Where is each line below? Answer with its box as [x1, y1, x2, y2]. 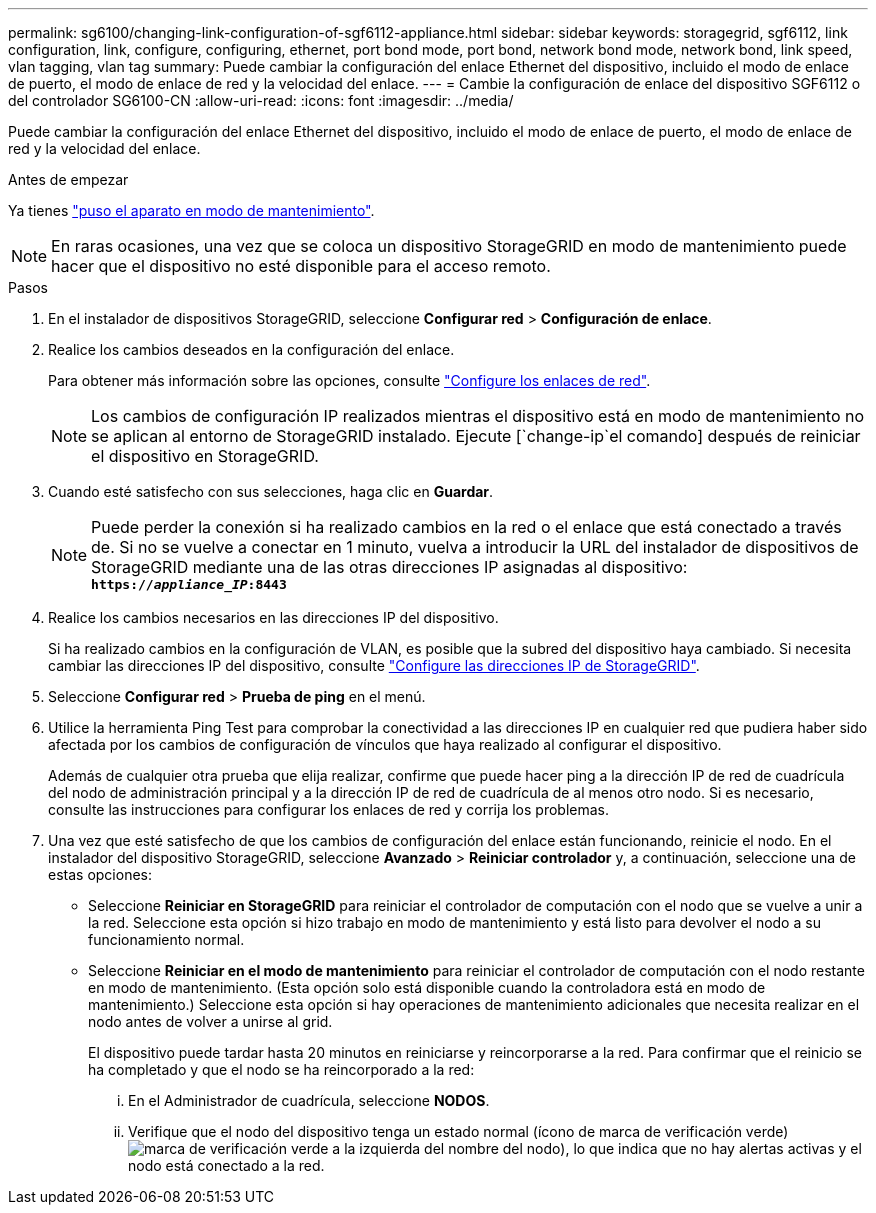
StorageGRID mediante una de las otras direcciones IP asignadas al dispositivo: [91, 557, 688, 577]
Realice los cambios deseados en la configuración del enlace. [48, 341, 455, 358]
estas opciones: [48, 866, 152, 883]
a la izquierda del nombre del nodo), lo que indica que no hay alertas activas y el [332, 1140, 862, 1157]
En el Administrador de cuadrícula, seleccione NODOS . [128, 1092, 490, 1109]
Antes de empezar [8, 171, 129, 188]
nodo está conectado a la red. [128, 1157, 325, 1174]
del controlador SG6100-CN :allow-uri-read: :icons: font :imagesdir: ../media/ [8, 92, 514, 109]
